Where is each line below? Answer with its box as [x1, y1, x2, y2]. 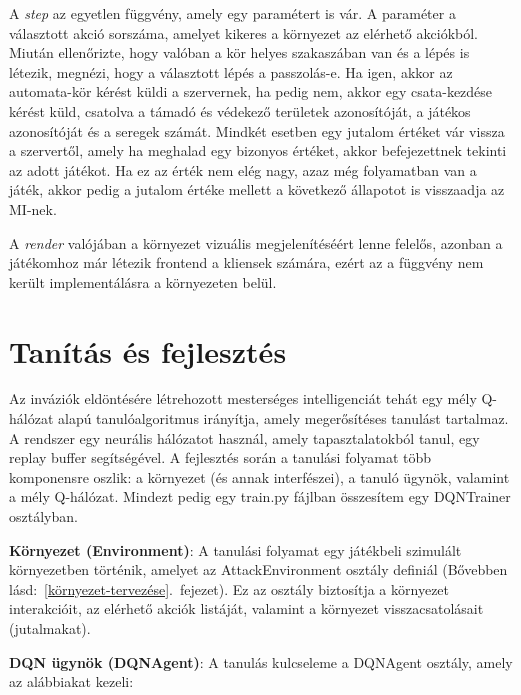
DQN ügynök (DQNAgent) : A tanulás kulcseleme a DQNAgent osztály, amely [9, 651, 513, 672]
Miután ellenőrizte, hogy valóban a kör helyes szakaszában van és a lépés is [9, 42, 470, 63]
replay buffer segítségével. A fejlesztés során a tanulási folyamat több [9, 447, 432, 468]
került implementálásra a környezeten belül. [9, 271, 277, 292]
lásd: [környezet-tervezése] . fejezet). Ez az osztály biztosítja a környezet [9, 578, 450, 599]
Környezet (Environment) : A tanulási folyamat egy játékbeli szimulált [9, 539, 462, 560]
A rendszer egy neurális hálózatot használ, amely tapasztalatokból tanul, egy [9, 427, 480, 448]
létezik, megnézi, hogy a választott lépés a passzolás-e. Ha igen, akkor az [9, 61, 453, 82]
